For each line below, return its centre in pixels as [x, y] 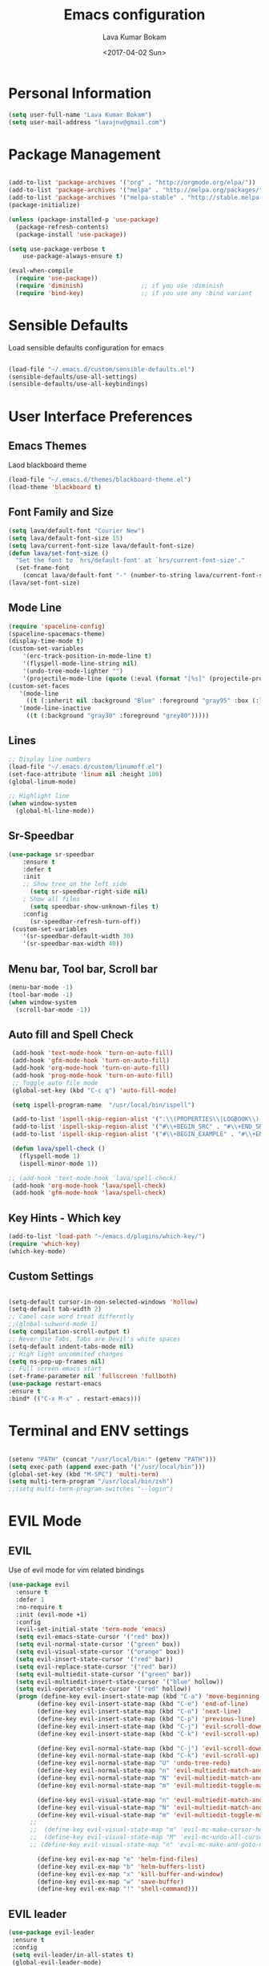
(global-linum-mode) [43, 782]
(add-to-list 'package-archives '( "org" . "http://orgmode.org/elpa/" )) [132, 183]
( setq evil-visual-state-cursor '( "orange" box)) [100, 1652]
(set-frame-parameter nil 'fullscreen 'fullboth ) [93, 1377]
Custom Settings [51, 1276]
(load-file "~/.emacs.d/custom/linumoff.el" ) [85, 767]
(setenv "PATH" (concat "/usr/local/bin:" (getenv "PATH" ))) [112, 1459]
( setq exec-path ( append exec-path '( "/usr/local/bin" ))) [107, 1466]
